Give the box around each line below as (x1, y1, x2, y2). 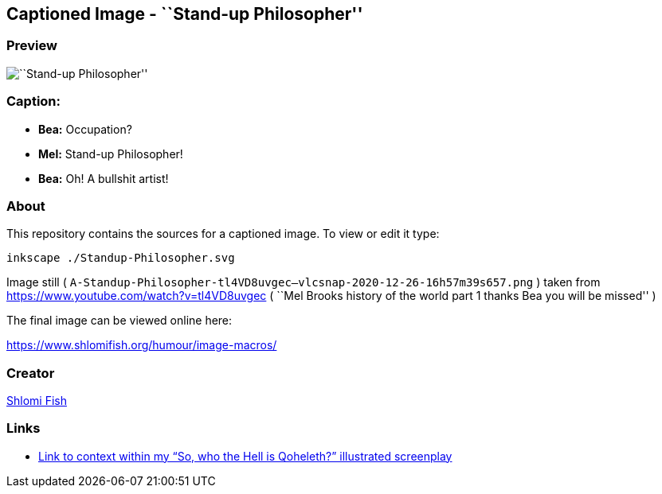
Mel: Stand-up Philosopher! (38, 146, 183, 161)
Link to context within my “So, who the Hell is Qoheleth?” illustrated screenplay (38, 449, 452, 463)
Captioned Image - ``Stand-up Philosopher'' (6, 4, 363, 24)
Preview (6, 37, 57, 54)
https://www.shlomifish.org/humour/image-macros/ (6, 338, 277, 352)
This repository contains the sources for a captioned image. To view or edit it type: (6, 227, 440, 241)
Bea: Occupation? (38, 122, 132, 136)
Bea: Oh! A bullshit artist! (38, 171, 169, 185)
